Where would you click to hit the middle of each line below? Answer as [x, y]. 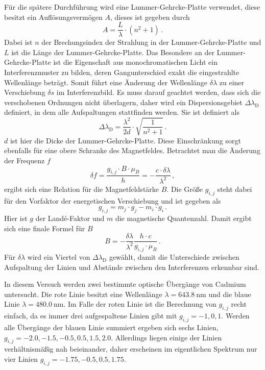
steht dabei [235, 189]
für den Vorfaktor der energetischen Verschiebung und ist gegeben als [113, 200]
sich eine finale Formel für [45, 228]
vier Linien [21, 359]
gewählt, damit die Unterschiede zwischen [174, 257]
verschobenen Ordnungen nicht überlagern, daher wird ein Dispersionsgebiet [123, 102]
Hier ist [16, 218]
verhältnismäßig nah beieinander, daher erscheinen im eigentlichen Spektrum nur [131, 349]
